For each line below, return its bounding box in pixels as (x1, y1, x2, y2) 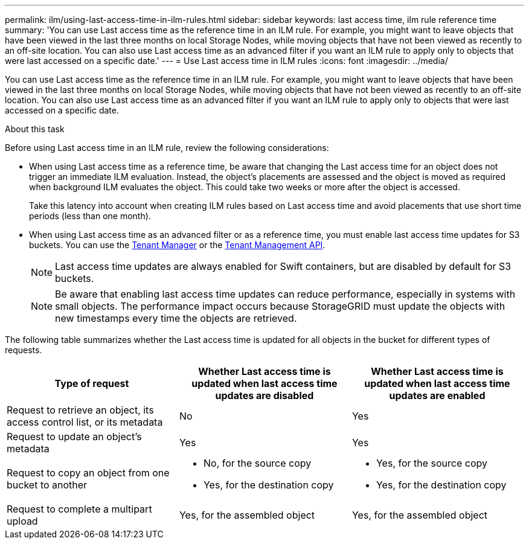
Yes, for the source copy (376, 457, 488, 469)
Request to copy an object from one (7, 467, 170, 479)
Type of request (54, 377, 129, 389)
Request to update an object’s (7, 430, 142, 443)
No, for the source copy (203, 457, 312, 469)
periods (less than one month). (29, 211, 151, 221)
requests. (5, 345, 42, 355)
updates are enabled (389, 389, 486, 402)
